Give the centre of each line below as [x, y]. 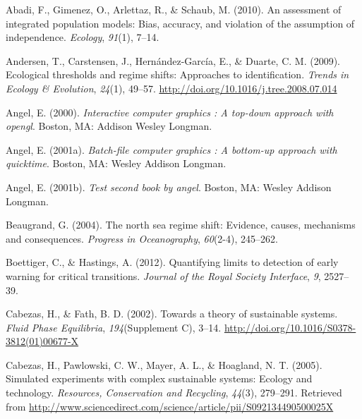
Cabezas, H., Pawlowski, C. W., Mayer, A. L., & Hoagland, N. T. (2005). [164, 364]
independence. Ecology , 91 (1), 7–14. [83, 37]
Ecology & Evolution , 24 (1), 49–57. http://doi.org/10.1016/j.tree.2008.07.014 [171, 88]
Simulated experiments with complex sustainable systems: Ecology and [159, 378]
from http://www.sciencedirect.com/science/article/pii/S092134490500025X [170, 406]
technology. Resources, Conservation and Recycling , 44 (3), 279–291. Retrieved [174, 393]
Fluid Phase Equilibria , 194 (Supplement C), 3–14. [114, 327]
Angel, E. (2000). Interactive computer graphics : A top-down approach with [170, 112]
